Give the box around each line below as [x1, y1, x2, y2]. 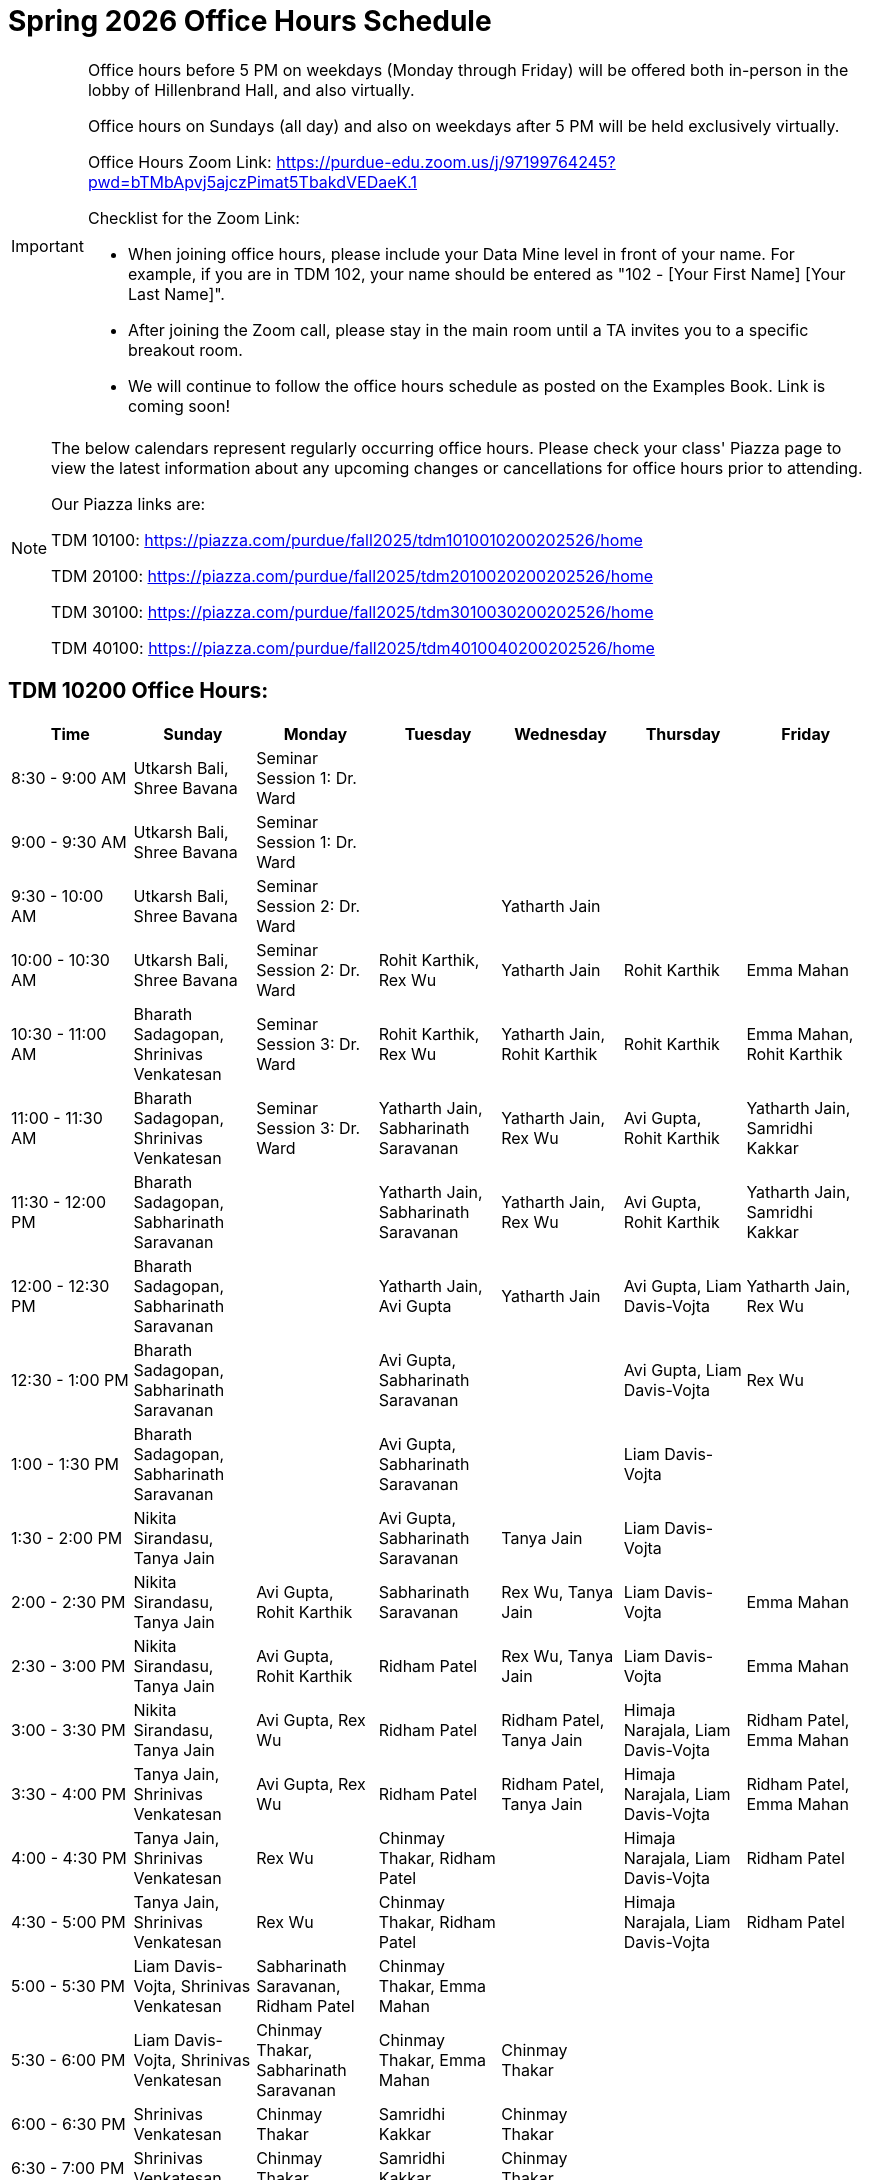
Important [11, 235, 84, 256]
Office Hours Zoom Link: [87, 151, 272, 172]
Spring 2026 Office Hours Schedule [8, 4, 492, 38]
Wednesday [514, 723, 607, 744]
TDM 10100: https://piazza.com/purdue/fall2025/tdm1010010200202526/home [51, 529, 643, 550]
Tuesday [404, 723, 472, 744]
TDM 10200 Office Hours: [8, 678, 269, 704]
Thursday [645, 723, 721, 744]
